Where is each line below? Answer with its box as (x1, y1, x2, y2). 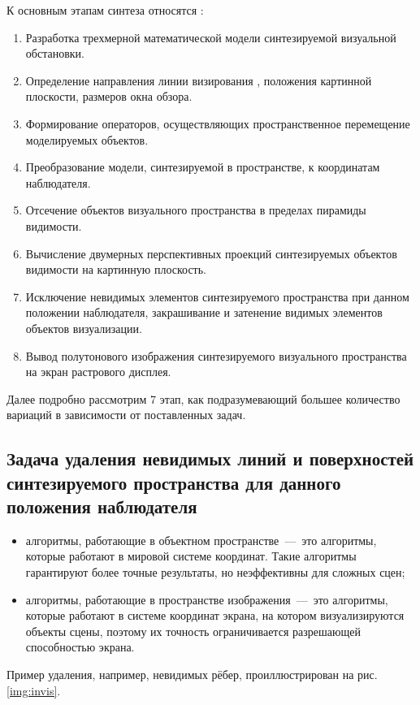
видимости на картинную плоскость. (25, 261, 207, 278)
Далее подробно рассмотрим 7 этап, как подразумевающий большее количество (6, 390, 401, 407)
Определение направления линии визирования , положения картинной (25, 71, 372, 89)
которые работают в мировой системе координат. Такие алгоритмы (25, 547, 357, 564)
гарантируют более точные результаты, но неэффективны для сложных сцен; (25, 564, 405, 581)
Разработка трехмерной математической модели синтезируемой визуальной (25, 28, 396, 45)
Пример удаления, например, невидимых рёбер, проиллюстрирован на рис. (6, 666, 378, 683)
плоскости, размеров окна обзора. (25, 88, 193, 105)
